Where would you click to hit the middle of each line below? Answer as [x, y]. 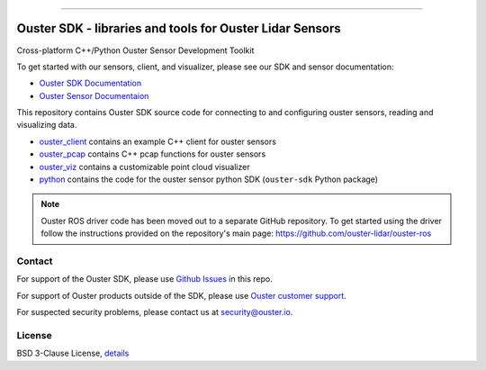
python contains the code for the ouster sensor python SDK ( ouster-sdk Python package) [208, 179]
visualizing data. [47, 125]
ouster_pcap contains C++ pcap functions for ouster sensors [153, 154]
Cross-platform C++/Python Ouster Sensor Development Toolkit [135, 50]
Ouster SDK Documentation [90, 83]
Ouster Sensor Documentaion [94, 95]
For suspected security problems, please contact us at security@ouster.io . [155, 312]
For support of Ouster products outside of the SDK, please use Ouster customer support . [181, 295]
